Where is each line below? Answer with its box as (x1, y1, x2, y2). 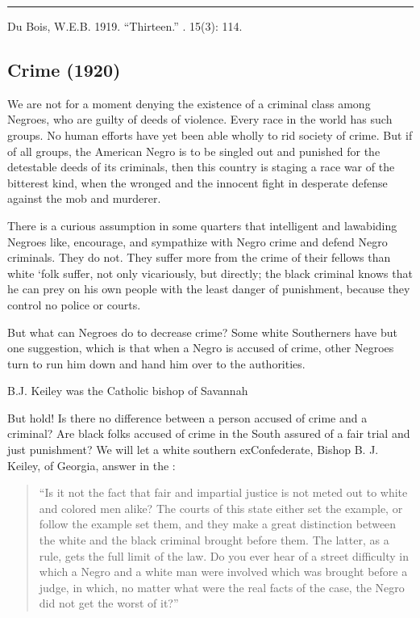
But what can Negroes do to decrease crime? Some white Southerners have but (7, 323, 397, 340)
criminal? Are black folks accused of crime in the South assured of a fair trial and (7, 425, 410, 442)
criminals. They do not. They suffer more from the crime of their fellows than (7, 249, 391, 266)
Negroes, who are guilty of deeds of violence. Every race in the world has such (7, 111, 393, 128)
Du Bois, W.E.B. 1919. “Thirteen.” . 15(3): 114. (7, 18, 243, 34)
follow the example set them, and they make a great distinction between (39, 515, 397, 532)
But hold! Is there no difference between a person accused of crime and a (7, 409, 368, 426)
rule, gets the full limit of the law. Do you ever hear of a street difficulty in (39, 547, 410, 564)
